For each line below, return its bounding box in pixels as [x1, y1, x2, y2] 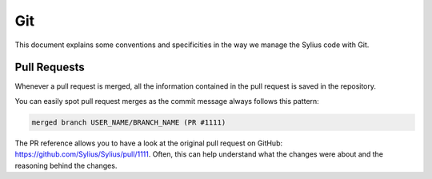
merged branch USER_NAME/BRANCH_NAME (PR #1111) [31, 117, 226, 127]
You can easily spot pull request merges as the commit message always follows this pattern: [14, 96, 319, 105]
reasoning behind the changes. [14, 161, 118, 170]
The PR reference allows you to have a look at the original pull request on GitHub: [14, 138, 283, 148]
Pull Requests [14, 61, 85, 74]
